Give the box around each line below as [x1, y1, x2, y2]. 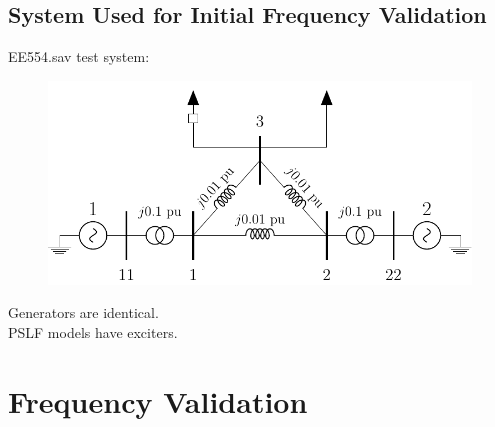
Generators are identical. [8, 302, 159, 323]
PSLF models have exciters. [8, 321, 178, 342]
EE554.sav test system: [8, 46, 150, 67]
